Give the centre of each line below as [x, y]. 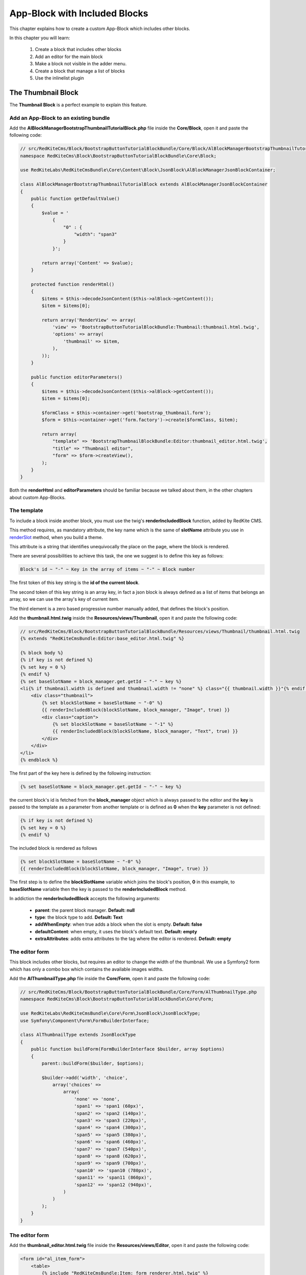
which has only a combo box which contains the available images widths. [86, 969]
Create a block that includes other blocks [78, 49]
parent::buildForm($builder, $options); [93, 1063]
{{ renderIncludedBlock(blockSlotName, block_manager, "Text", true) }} [145, 731]
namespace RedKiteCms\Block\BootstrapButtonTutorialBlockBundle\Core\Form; [117, 999]
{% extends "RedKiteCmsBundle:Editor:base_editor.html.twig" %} [102, 639]
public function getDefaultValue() [75, 199]
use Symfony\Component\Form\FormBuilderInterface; [85, 1021]
